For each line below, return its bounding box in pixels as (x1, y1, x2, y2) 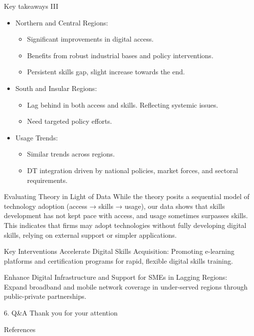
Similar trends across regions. (27, 149, 115, 159)
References (4, 324, 36, 334)
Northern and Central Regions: (15, 17, 108, 27)
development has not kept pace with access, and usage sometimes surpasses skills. (4, 210, 248, 221)
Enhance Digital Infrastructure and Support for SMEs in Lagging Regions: (4, 272, 228, 282)
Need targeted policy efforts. (27, 116, 112, 126)
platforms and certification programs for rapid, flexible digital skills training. (4, 255, 233, 266)
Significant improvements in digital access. (27, 34, 154, 44)
